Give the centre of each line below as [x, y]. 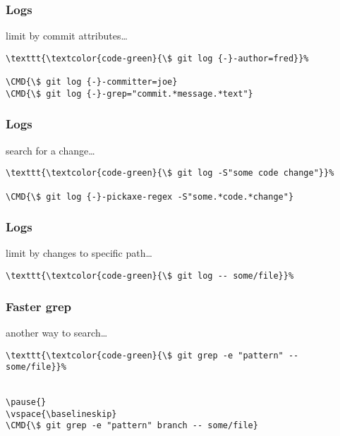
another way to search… [57, 332]
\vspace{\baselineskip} [61, 414]
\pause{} [26, 402]
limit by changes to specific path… [79, 253]
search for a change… [50, 150]
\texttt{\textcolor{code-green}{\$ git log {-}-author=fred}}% [157, 58]
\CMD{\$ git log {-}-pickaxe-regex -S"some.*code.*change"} [150, 196]
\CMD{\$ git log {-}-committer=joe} [92, 82]
